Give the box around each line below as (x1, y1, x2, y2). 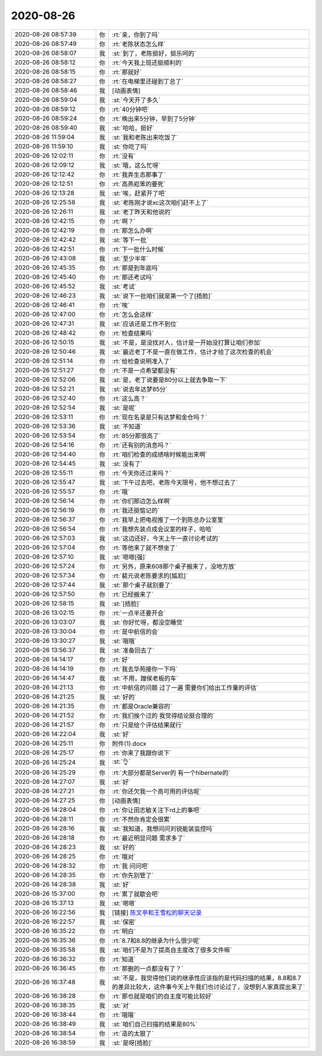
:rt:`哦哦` (112, 1011, 136, 1019)
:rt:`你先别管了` (112, 871, 154, 879)
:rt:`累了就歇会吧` (112, 889, 160, 898)
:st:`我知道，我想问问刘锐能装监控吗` (112, 824, 215, 833)
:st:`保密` (112, 918, 137, 926)
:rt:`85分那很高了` (112, 432, 161, 440)
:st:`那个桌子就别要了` (112, 581, 173, 589)
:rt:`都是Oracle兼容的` (112, 702, 172, 710)
